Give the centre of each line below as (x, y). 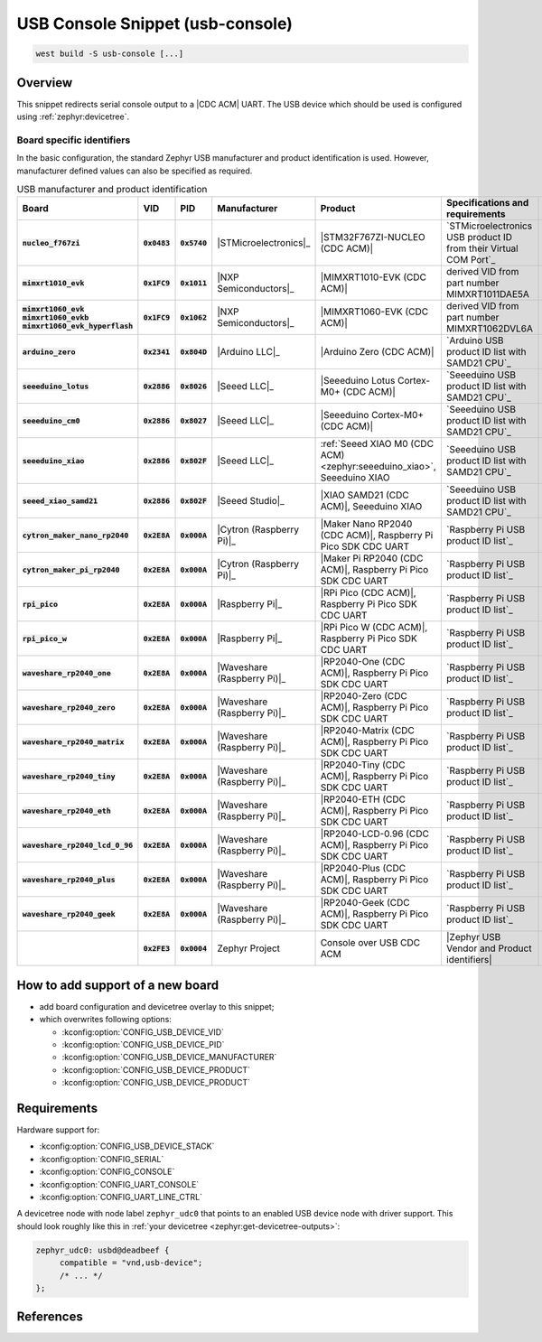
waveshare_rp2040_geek (69, 913)
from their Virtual (482, 248)
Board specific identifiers (74, 140)
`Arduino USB (475, 340)
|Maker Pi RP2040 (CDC (372, 558)
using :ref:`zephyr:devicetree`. (73, 116)
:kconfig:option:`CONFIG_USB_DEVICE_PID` (143, 1045)
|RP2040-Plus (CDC (363, 869)
